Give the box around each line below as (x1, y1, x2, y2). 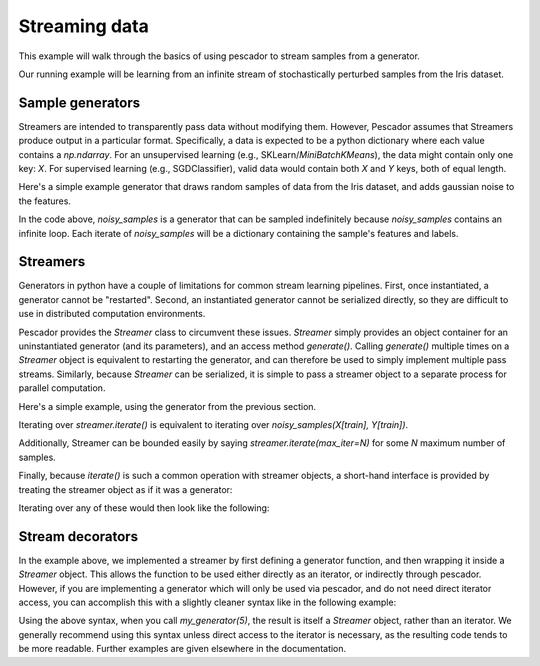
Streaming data (18, 15, 149, 37)
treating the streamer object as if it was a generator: (18, 483, 233, 495)
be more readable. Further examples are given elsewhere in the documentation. (18, 643, 347, 655)
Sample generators (18, 94, 141, 111)
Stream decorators (18, 528, 139, 545)
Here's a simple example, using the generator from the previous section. (18, 400, 317, 412)
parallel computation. (18, 382, 106, 394)
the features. (18, 195, 72, 207)
